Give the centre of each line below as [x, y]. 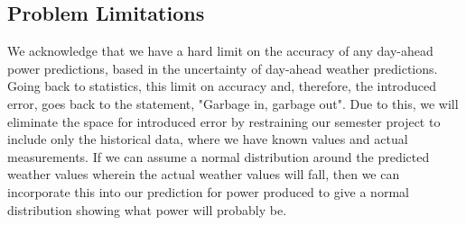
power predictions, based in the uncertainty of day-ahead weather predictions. [223, 68]
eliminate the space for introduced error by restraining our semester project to [224, 121]
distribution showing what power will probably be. [147, 209]
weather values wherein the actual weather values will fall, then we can [204, 174]
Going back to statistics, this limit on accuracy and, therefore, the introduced [222, 86]
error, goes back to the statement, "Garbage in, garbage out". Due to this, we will [233, 103]
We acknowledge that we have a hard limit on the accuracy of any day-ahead [220, 51]
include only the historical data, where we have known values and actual [208, 139]
